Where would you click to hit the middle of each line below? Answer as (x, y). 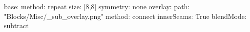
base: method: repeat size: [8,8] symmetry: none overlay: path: (97, 6)
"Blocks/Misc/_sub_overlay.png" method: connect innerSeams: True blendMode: (125, 16)
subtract (16, 25)
